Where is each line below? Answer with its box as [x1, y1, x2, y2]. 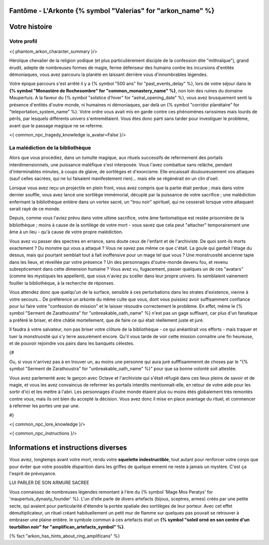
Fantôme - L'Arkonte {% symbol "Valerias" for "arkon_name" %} [9, 6, 215, 15]
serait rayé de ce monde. [9, 205, 61, 212]
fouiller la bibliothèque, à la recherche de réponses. [9, 280, 115, 286]
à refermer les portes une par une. [9, 403, 80, 409]
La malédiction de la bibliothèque [9, 144, 92, 151]
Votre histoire [9, 22, 52, 31]
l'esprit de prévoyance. [9, 470, 57, 477]
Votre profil [9, 38, 37, 45]
